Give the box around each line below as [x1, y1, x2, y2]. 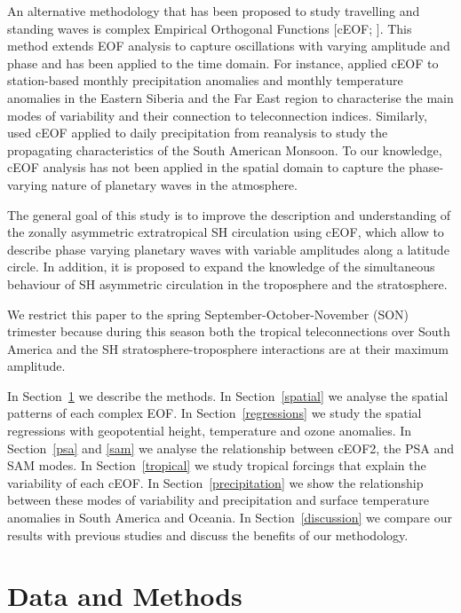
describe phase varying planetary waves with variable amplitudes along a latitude [7, 240, 449, 258]
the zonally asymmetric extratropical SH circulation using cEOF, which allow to [7, 223, 444, 241]
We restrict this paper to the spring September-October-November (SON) [7, 304, 409, 323]
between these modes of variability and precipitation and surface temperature [7, 491, 429, 509]
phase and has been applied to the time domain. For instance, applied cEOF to [7, 53, 439, 72]
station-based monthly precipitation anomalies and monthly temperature [7, 71, 403, 90]
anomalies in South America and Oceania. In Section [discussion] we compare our [7, 508, 452, 527]
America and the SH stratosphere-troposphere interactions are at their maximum [7, 339, 449, 358]
